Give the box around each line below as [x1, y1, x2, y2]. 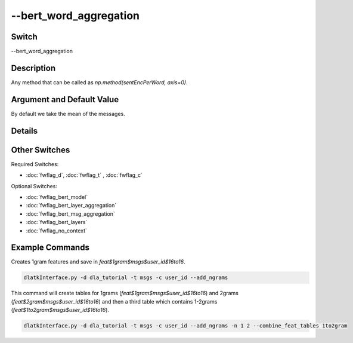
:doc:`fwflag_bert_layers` [26, 219, 88, 226]
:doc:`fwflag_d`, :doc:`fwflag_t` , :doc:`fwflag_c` [26, 171, 143, 179]
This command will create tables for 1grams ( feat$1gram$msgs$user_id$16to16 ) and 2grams [11, 290, 239, 297]
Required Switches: [11, 160, 59, 167]
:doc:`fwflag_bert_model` [26, 193, 88, 200]
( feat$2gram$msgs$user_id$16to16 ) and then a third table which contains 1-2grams [11, 298, 218, 305]
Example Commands [11, 243, 89, 253]
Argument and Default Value [11, 94, 119, 105]
